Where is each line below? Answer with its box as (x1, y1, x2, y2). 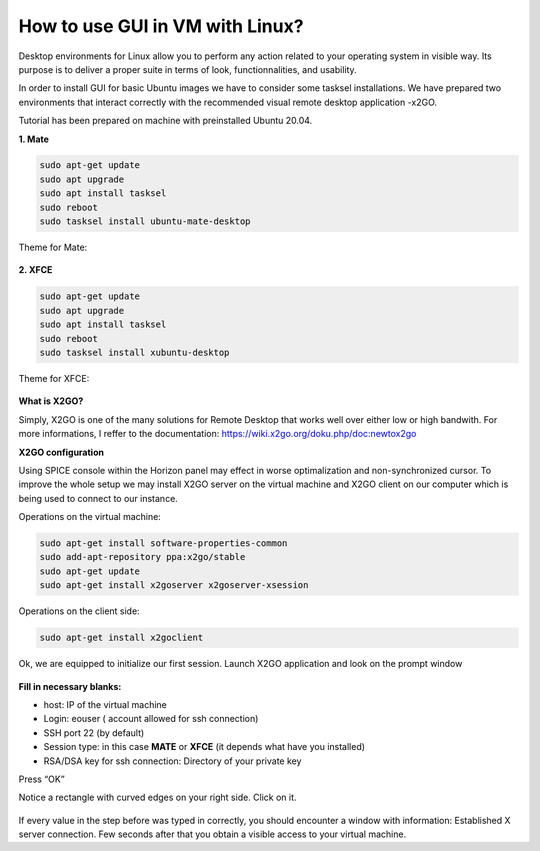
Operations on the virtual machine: (18, 511, 162, 523)
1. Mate (18, 133, 50, 145)
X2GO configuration (18, 446, 105, 458)
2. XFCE (18, 264, 53, 276)
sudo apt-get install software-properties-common (39, 538, 288, 549)
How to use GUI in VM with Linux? (18, 15, 304, 37)
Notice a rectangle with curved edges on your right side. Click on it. (18, 791, 297, 804)
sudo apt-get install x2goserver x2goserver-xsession (39, 580, 309, 591)
